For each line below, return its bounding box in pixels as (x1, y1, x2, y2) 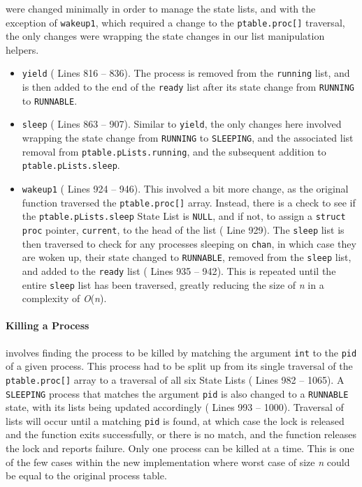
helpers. (6, 42, 39, 57)
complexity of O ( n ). (22, 291, 107, 306)
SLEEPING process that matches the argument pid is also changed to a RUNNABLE (6, 386, 349, 400)
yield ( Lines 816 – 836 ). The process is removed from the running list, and (22, 66, 350, 80)
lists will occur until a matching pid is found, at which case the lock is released (6, 413, 345, 428)
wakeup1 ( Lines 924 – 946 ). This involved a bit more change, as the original (22, 181, 349, 196)
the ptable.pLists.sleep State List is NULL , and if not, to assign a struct (22, 209, 346, 223)
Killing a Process (6, 318, 89, 333)
